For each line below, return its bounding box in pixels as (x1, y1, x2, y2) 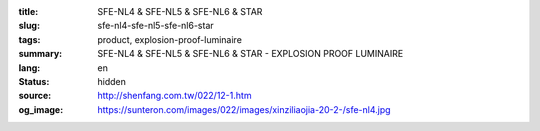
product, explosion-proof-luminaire (97, 33, 242, 45)
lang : (18, 61, 41, 74)
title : (18, 6, 39, 17)
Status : (18, 75, 50, 87)
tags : (18, 33, 41, 45)
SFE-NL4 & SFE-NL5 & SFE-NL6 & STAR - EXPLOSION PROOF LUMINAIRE (97, 48, 404, 60)
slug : (18, 20, 40, 32)
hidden (97, 75, 127, 87)
